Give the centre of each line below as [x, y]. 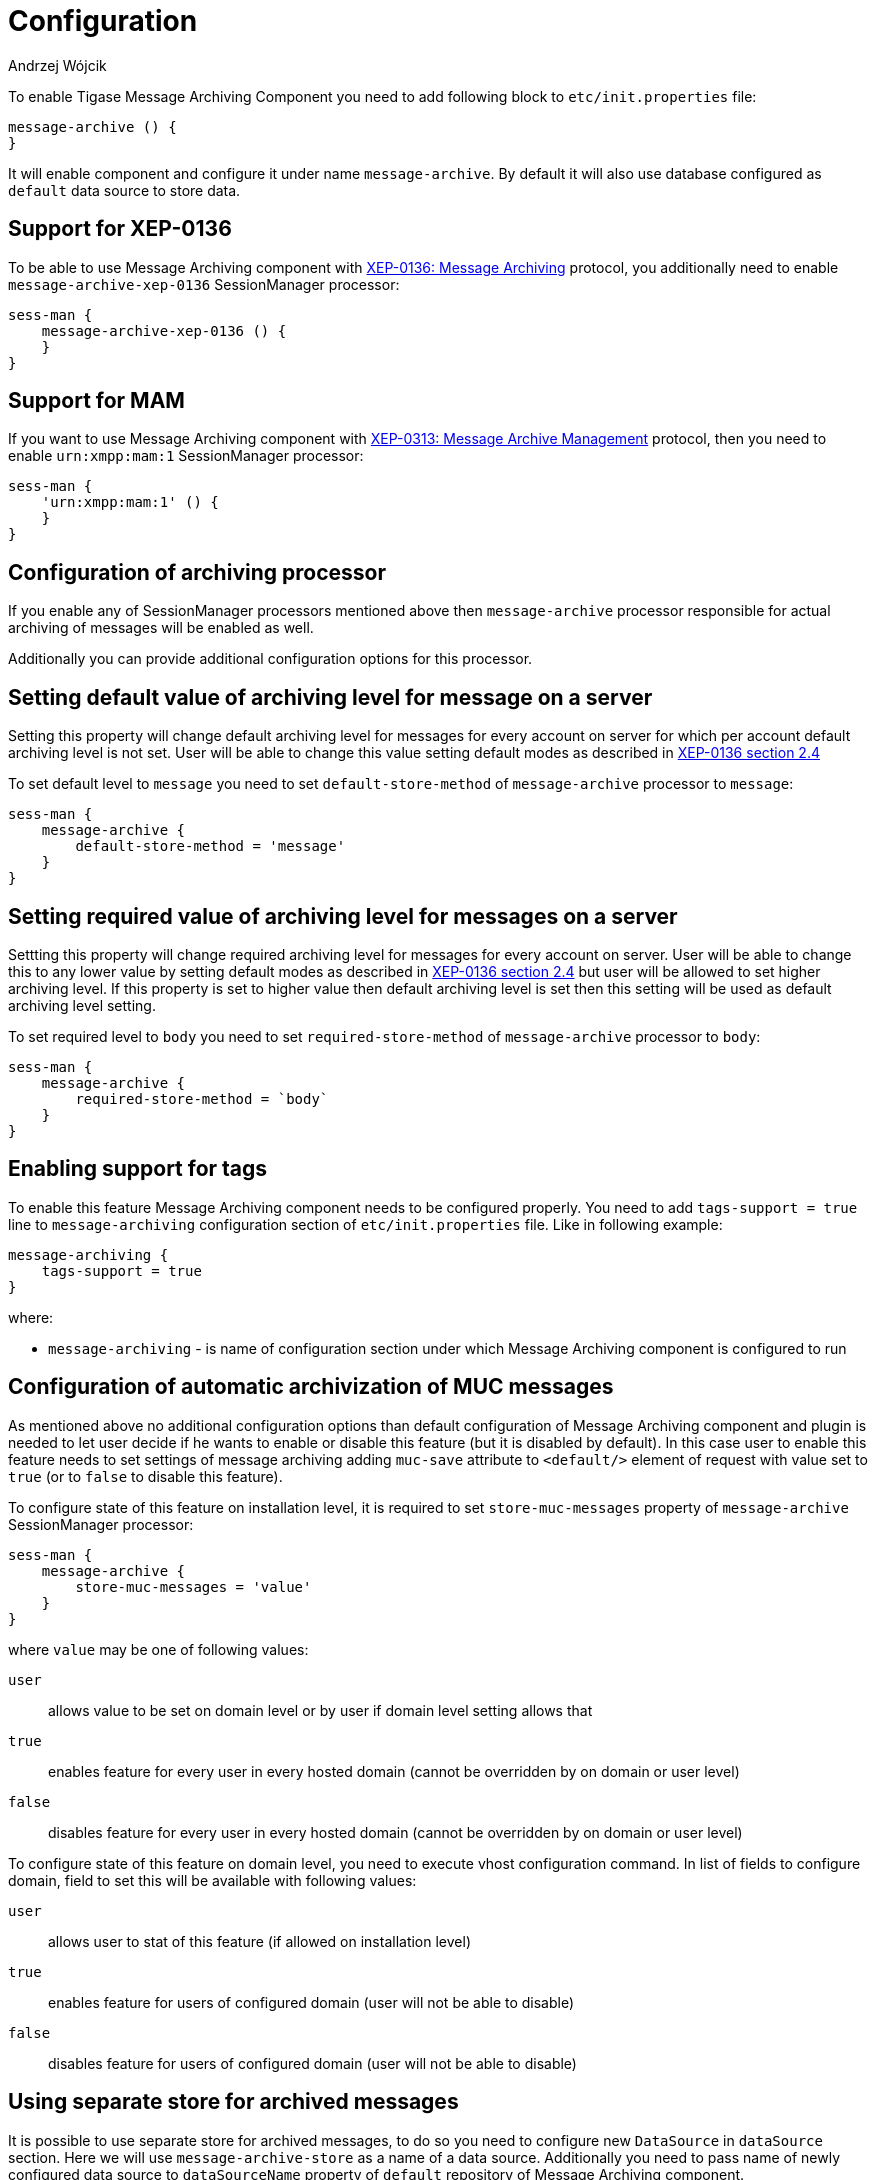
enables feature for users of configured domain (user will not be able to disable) [311, 2002]
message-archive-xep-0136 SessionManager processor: [204, 284]
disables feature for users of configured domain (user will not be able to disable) [312, 2063]
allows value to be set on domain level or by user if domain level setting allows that [320, 1710]
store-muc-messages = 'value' [193, 1586]
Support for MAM [96, 401]
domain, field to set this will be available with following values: [212, 1880]
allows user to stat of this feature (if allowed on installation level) [260, 1941]
